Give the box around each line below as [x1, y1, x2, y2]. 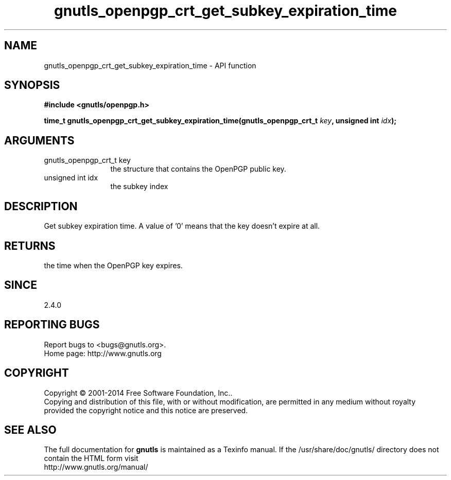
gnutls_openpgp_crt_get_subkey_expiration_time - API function [44, 61, 256, 70]
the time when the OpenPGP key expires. [44, 261, 183, 270]
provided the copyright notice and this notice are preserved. [44, 405, 248, 415]
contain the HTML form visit [44, 454, 138, 463]
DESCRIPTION [4, 199, 78, 213]
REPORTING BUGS [4, 318, 100, 331]
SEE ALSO [4, 423, 57, 436]
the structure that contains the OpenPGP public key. [110, 164, 286, 174]
